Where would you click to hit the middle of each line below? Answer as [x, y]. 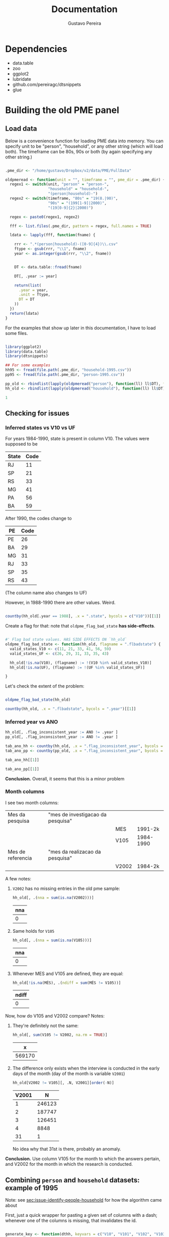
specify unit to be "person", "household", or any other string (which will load [84, 146]
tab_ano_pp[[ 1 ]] [22, 769]
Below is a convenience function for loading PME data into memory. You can [84, 141]
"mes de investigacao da [77, 814]
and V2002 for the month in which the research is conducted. [69, 1164]
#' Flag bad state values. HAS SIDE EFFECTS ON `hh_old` [66, 640]
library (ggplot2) [23, 347]
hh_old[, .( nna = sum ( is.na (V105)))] [52, 940]
